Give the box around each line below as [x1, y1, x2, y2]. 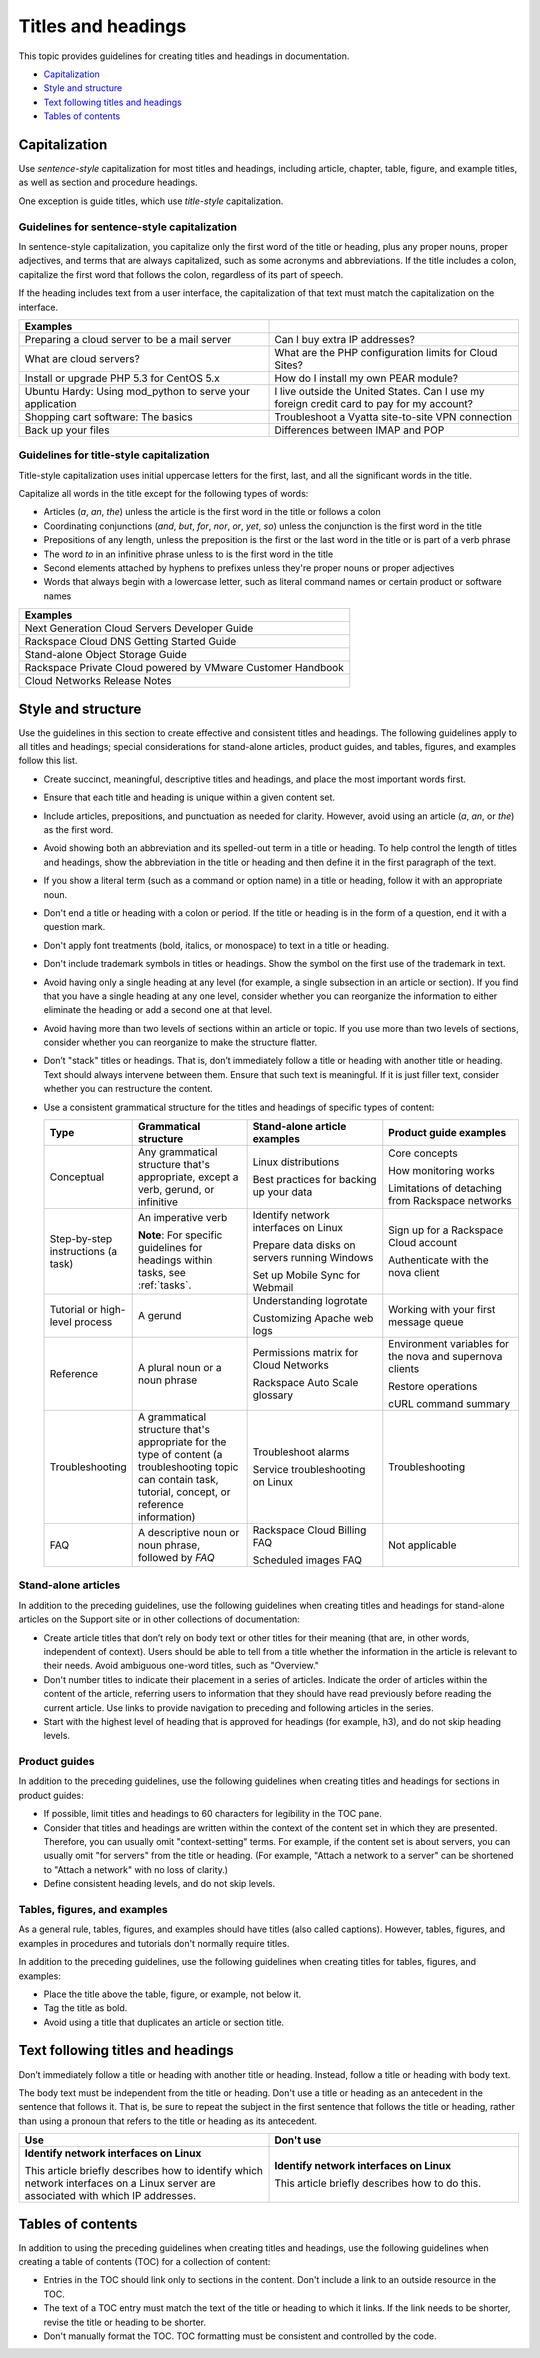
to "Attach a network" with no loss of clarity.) [43, 1863, 229, 1875]
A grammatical [137, 1410, 207, 1424]
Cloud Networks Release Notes [24, 674, 172, 688]
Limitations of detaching [388, 1181, 502, 1195]
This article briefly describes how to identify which [24, 2164, 264, 2178]
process [74, 1315, 113, 1329]
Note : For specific [137, 1228, 223, 1242]
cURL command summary [388, 1397, 510, 1411]
